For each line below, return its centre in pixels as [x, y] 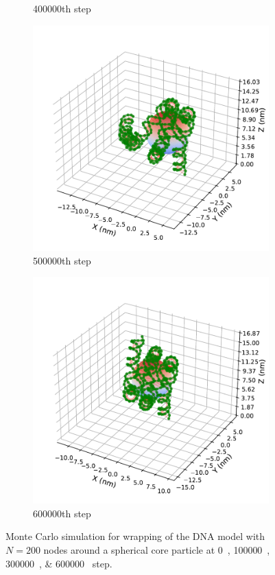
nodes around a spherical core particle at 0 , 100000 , [157, 550]
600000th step [62, 513]
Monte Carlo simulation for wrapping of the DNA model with [135, 536]
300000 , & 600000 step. [59, 563]
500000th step [62, 260]
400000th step [62, 8]
